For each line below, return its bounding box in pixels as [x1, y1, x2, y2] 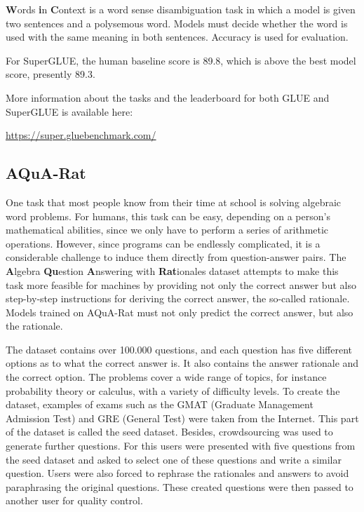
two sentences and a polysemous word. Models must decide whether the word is [6, 15, 348, 30]
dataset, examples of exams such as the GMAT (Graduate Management [6, 397, 314, 412]
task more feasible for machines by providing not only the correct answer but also [6, 277, 356, 292]
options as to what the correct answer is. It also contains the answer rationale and [6, 356, 359, 370]
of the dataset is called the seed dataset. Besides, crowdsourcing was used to [6, 424, 333, 439]
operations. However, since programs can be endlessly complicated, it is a [6, 236, 321, 250]
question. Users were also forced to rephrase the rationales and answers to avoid [6, 466, 349, 480]
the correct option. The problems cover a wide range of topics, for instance [6, 370, 327, 384]
